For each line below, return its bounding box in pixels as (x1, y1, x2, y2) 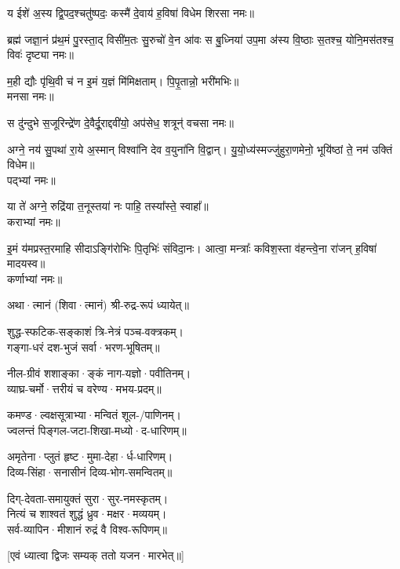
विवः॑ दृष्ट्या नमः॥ (7, 46, 74, 63)
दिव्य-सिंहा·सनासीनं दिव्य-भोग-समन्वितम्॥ (7, 464, 173, 480)
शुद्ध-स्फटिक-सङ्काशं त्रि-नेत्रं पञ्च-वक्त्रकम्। (7, 323, 184, 339)
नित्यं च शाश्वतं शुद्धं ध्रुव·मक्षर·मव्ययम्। (7, 505, 167, 522)
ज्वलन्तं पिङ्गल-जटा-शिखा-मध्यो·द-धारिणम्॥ (7, 421, 187, 438)
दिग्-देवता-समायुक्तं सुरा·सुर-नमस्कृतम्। (7, 490, 169, 506)
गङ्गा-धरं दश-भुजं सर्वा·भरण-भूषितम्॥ (7, 338, 160, 355)
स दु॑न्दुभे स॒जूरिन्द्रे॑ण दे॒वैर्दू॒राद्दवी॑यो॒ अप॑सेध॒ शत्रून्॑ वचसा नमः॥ (7, 114, 234, 130)
